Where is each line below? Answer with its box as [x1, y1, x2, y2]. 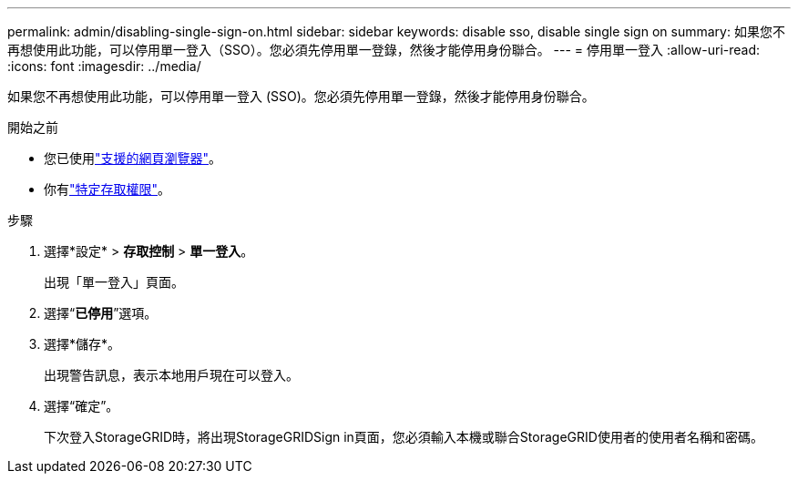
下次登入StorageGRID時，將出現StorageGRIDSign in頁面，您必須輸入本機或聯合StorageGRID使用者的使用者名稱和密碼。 [44, 429, 763, 445]
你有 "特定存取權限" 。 [44, 181, 171, 197]
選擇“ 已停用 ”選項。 [44, 305, 158, 321]
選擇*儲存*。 [44, 336, 121, 352]
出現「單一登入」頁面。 [44, 274, 184, 290]
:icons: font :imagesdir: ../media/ [7, 58, 201, 74]
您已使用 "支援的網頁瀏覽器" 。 [44, 150, 222, 166]
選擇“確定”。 [44, 398, 119, 414]
